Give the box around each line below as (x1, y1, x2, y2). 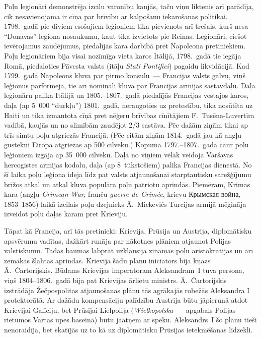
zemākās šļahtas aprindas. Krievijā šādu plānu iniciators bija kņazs (4, 255, 211, 265)
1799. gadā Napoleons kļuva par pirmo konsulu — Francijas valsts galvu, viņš (4, 70, 245, 81)
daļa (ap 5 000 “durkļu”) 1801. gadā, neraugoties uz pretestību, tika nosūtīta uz (4, 99, 253, 110)
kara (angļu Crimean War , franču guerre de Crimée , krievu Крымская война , (4, 189, 241, 199)
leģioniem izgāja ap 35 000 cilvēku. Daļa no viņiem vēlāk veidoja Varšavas (4, 149, 233, 159)
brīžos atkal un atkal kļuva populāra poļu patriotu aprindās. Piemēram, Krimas (4, 179, 250, 189)
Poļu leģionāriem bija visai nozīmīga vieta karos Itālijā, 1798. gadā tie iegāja (4, 50, 241, 61)
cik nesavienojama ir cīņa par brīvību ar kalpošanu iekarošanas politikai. (4, 11, 228, 21)
